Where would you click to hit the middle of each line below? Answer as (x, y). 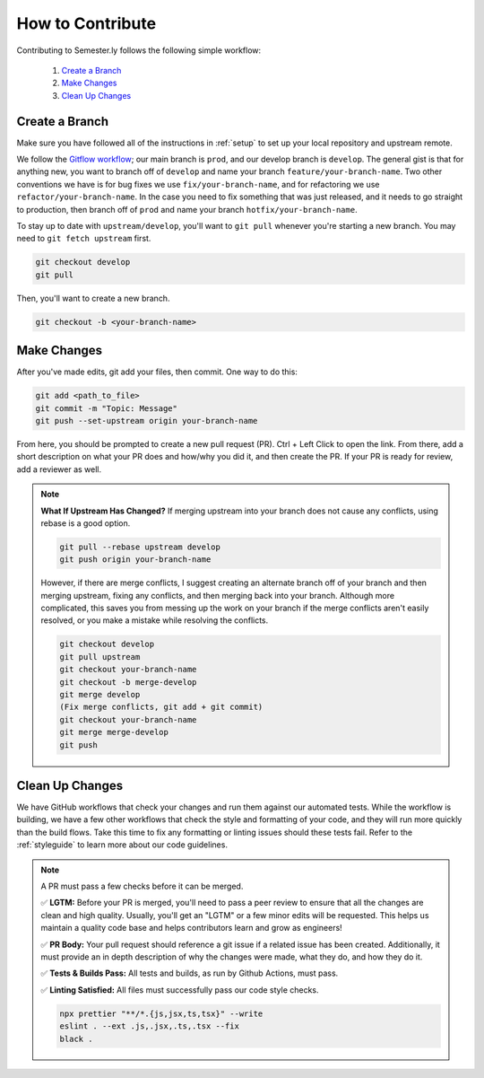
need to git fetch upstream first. (84, 239)
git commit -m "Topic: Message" (107, 408)
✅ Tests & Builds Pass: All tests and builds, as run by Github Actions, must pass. (190, 973)
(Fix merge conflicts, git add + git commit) (161, 707)
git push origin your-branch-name (135, 560)
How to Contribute (86, 23)
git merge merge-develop (114, 732)
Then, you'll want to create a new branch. (93, 298)
